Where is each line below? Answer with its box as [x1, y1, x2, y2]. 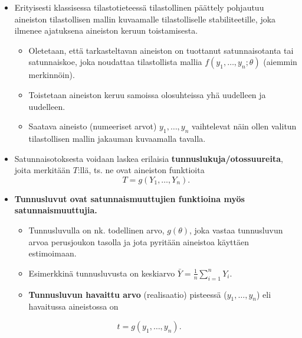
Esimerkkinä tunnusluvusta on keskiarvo [28, 266, 175, 279]
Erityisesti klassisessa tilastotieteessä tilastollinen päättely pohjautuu [14, 1, 264, 13]
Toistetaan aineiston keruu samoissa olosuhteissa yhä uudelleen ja [28, 88, 266, 100]
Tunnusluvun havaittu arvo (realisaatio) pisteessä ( [28, 288, 227, 300]
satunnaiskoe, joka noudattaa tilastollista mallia [28, 56, 202, 68]
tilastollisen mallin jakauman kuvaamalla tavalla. [28, 132, 206, 144]
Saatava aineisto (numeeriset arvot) [28, 120, 157, 132]
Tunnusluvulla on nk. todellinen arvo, [28, 223, 165, 236]
